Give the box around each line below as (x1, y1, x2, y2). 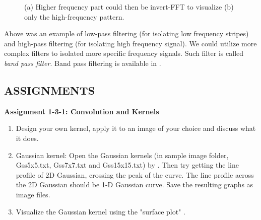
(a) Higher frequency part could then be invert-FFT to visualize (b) (24, 2, 234, 12)
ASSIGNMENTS (4, 82, 95, 98)
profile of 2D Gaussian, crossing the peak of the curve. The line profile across (16, 169, 254, 180)
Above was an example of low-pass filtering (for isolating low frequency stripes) (4, 28, 249, 39)
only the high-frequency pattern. (24, 11, 124, 22)
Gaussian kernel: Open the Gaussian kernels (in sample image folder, (16, 150, 229, 160)
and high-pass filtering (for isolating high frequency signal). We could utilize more (4, 38, 257, 48)
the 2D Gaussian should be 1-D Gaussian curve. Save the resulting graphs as (16, 179, 253, 190)
